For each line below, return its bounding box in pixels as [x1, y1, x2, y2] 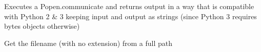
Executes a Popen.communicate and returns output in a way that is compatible [4, 1, 254, 11]
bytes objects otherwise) [4, 21, 80, 31]
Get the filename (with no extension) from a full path [4, 37, 173, 48]
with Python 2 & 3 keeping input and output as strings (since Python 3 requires [4, 11, 257, 21]
